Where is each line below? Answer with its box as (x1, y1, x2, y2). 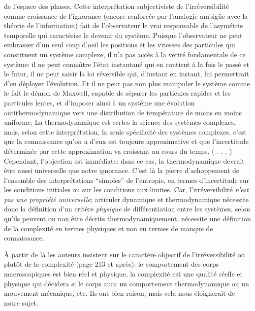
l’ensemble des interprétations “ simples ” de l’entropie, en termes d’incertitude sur (4, 174, 250, 185)
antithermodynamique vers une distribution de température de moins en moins (4, 107, 242, 117)
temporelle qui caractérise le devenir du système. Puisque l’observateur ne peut (4, 30, 243, 40)
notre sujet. (4, 297, 38, 308)
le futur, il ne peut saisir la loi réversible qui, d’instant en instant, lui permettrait (4, 69, 249, 79)
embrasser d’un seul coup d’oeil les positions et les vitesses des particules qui (4, 39, 235, 50)
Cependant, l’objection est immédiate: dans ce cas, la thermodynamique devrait (4, 155, 245, 166)
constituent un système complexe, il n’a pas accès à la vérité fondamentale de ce (4, 49, 246, 59)
